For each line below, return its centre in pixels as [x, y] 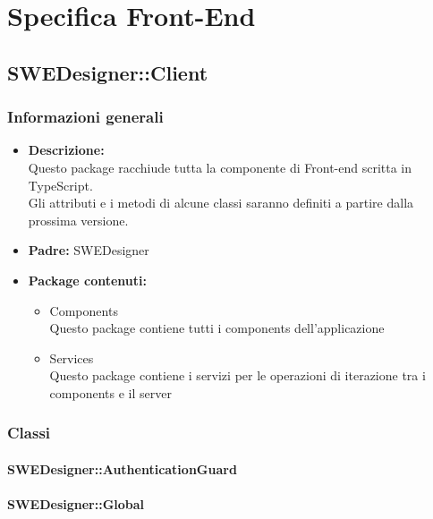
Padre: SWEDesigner [89, 250]
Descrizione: [66, 150]
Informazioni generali [85, 117]
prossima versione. [78, 220]
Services [72, 357]
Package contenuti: [87, 280]
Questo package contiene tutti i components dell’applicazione [217, 328]
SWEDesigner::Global [76, 504]
